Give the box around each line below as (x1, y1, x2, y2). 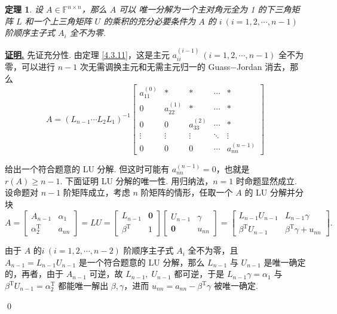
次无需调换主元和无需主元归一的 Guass (79, 60, 231, 73)
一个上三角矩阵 (33, 14, 92, 27)
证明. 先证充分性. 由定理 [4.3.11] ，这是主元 (5, 48, 170, 60)
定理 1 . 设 (5, 3, 43, 15)
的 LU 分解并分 (244, 186, 304, 199)
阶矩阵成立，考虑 (63, 186, 130, 199)
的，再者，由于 (5, 267, 63, 280)
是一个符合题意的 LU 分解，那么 (78, 255, 205, 268)
